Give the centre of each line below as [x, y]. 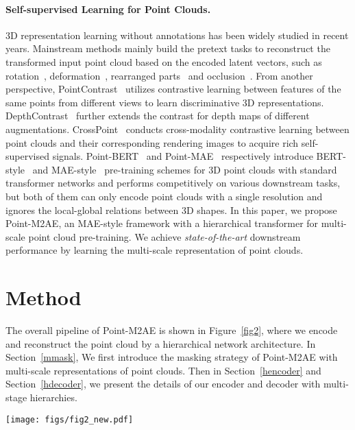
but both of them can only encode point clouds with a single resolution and [164, 196]
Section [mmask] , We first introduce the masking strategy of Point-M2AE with [172, 357]
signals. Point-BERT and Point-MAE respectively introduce [183, 156]
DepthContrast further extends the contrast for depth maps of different [158, 116]
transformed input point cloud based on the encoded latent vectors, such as [164, 61]
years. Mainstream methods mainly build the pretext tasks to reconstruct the [168, 48]
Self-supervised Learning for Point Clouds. [108, 9]
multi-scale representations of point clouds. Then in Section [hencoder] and [163, 370]
